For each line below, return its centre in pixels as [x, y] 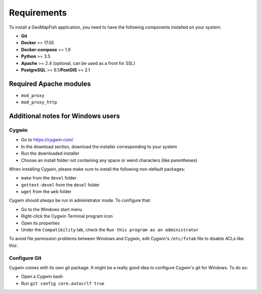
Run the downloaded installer [50, 153]
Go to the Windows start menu [52, 209]
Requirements [38, 13]
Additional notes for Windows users [65, 116]
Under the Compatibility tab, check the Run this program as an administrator [110, 230]
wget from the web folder [46, 192]
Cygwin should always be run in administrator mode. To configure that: [80, 200]
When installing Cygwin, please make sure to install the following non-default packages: [97, 169]
